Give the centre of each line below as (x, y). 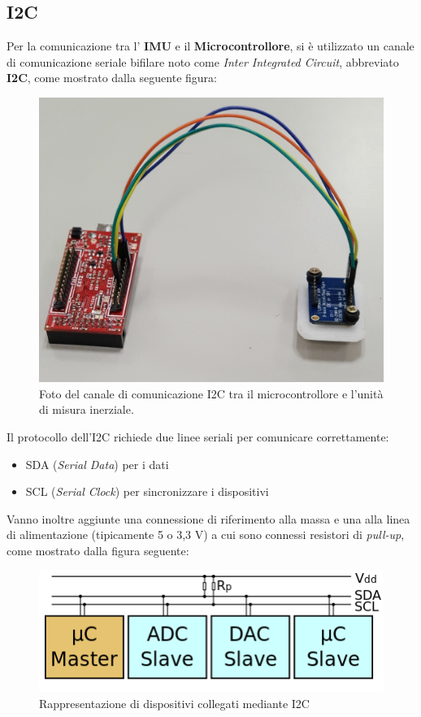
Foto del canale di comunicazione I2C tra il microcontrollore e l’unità (211, 393)
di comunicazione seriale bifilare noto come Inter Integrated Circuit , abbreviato (203, 61)
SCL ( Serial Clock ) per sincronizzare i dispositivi (147, 491)
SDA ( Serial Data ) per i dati (97, 464)
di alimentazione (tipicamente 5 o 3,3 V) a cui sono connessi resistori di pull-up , (206, 534)
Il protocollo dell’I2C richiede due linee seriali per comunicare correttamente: (198, 437)
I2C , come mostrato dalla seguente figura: (112, 78)
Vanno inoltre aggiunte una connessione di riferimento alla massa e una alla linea (208, 518)
